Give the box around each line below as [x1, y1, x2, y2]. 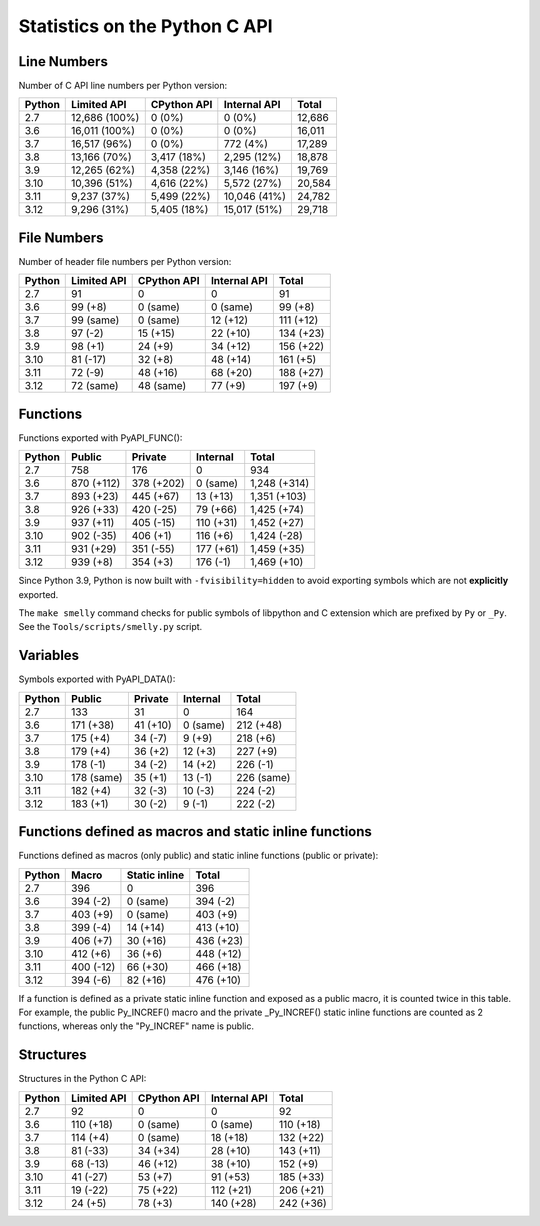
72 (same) [71, 379, 119, 393]
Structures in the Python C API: [18, 1073, 147, 1085]
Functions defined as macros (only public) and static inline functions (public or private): [18, 850, 379, 862]
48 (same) [137, 379, 187, 393]
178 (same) [71, 770, 124, 784]
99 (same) [71, 313, 120, 327]
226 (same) [236, 770, 291, 784]
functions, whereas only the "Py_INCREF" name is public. [18, 1020, 255, 1032]
